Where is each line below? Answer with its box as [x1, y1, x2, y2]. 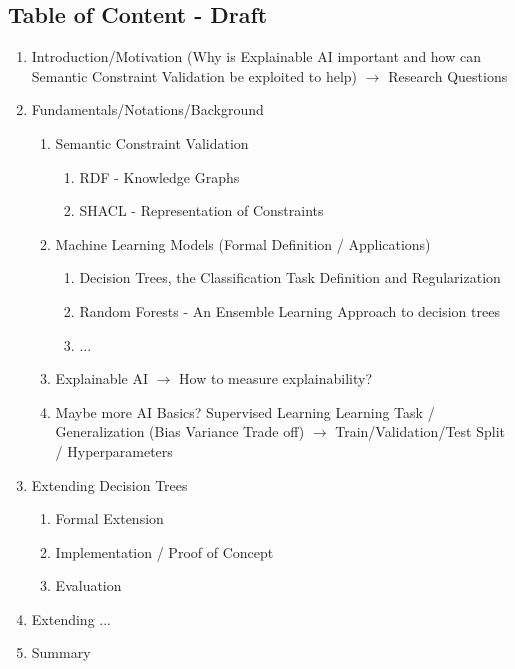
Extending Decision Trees [31, 474, 188, 495]
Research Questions [388, 65, 508, 86]
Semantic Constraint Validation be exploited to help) [31, 65, 358, 86]
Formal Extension [55, 508, 164, 529]
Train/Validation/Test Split [335, 421, 505, 442]
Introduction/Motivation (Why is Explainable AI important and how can [31, 46, 481, 67]
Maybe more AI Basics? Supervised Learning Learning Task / [55, 401, 435, 422]
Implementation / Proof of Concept [55, 541, 274, 562]
